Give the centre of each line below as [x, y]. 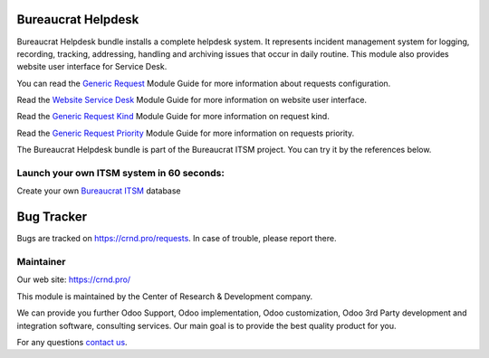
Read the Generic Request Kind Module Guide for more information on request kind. [173, 117]
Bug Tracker [52, 217]
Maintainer [41, 262]
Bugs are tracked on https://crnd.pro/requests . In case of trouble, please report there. [177, 239]
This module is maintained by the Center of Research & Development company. [165, 296]
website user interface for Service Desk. [92, 67]
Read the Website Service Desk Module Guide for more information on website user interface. [192, 100]
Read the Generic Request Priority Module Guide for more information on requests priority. [186, 133]
